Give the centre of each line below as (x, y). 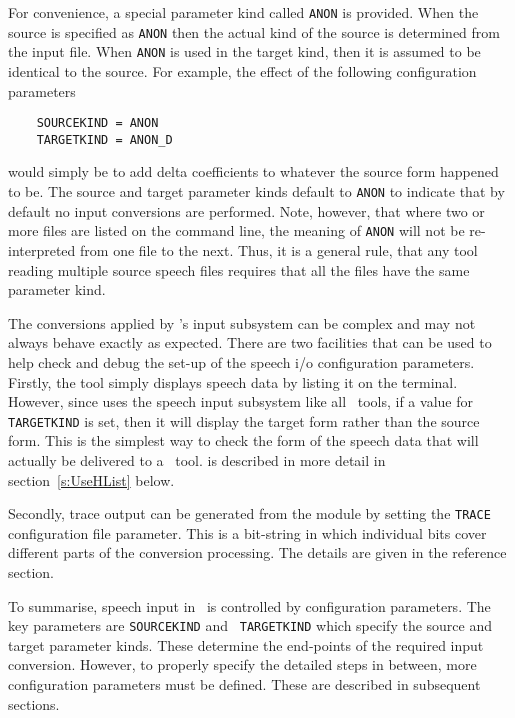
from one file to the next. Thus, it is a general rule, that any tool (279, 249)
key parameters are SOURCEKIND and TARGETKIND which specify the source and (250, 625)
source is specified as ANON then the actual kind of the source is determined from (254, 31)
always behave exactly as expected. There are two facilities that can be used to (250, 342)
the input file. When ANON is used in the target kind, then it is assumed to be (244, 51)
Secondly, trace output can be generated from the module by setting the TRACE (249, 513)
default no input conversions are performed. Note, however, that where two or (246, 210)
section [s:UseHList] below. (91, 479)
